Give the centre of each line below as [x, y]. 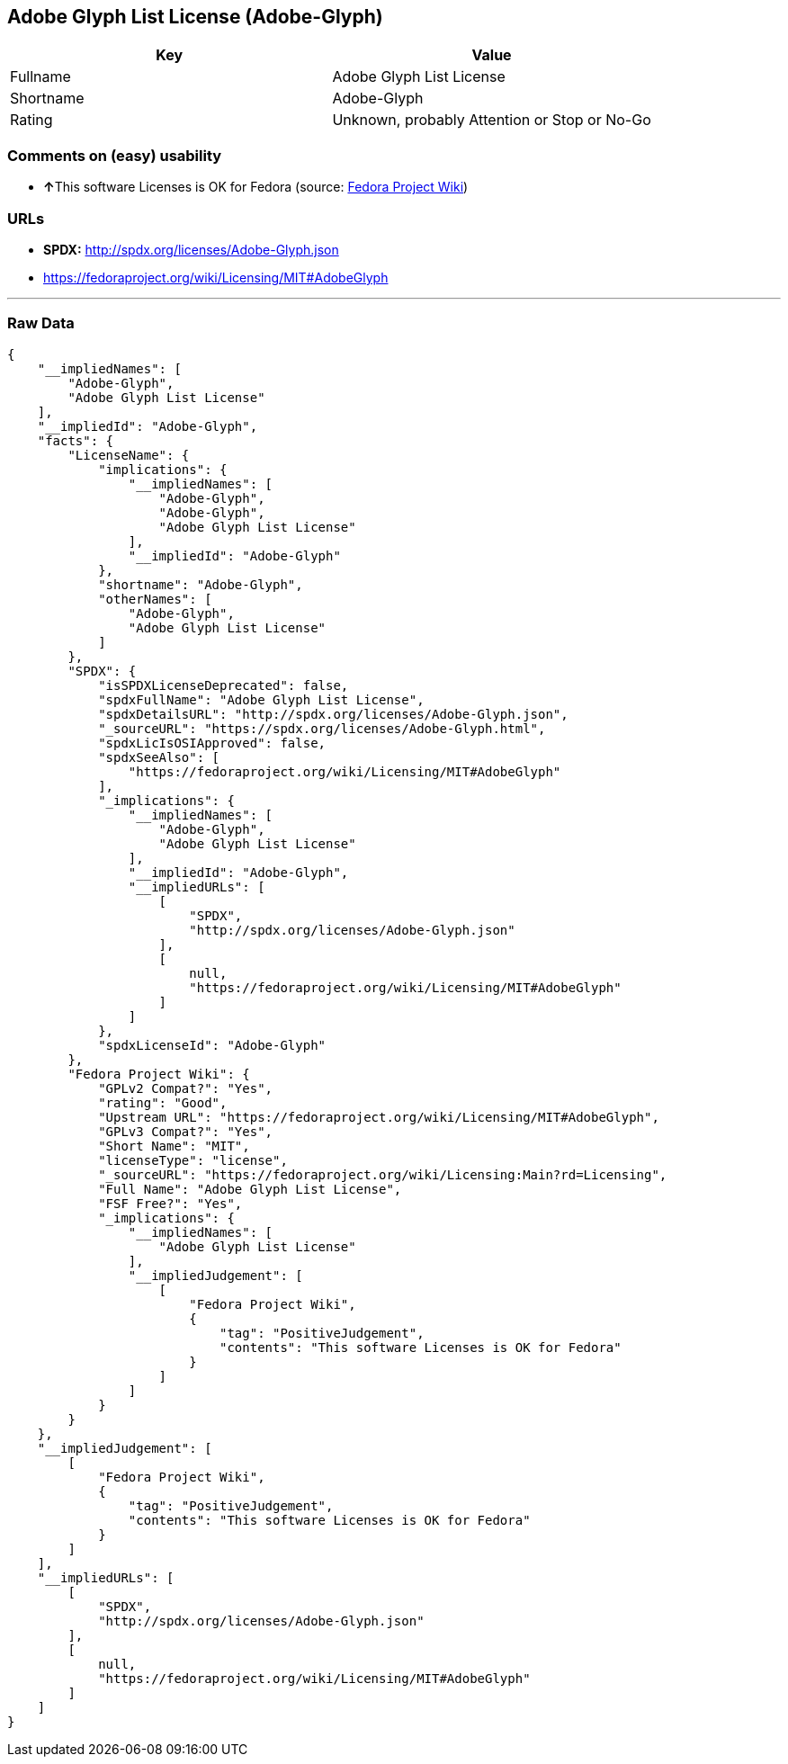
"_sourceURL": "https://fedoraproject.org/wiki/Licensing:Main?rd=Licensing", [383, 1174]
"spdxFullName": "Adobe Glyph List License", [261, 699]
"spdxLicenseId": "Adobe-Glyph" [212, 1045]
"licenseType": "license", [193, 1160]
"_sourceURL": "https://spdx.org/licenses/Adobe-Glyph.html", [322, 728]
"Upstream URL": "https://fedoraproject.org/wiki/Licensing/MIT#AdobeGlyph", [379, 1117]
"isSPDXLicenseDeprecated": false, [224, 685]
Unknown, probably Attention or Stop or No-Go [492, 120]
